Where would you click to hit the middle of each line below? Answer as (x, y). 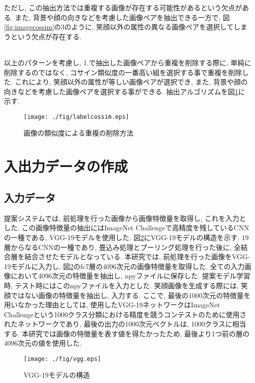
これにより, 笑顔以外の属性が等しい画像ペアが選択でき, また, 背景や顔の (131, 82)
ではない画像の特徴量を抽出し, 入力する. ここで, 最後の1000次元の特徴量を (130, 295)
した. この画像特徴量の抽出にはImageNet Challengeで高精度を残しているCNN (127, 228)
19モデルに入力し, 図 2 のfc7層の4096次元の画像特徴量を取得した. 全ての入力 (124, 266)
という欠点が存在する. (46, 36)
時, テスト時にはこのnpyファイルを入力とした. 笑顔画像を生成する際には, (121, 285)
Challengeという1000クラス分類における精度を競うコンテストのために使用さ (125, 314)
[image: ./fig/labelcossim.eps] (76, 117)
